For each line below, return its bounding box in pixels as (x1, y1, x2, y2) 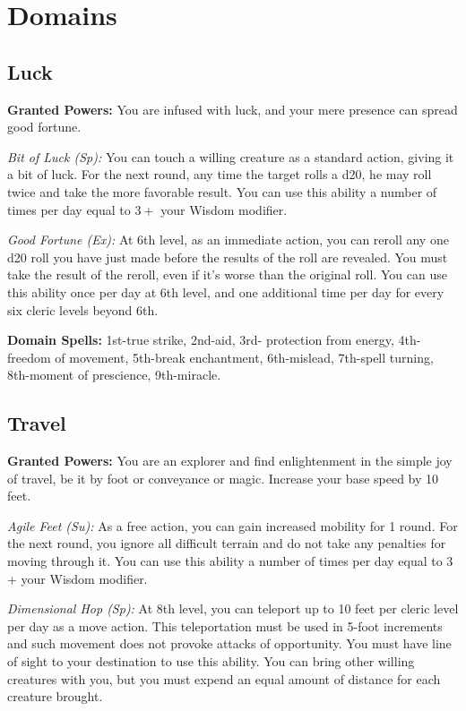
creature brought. (7, 687, 103, 706)
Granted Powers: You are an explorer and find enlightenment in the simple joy (7, 451, 453, 470)
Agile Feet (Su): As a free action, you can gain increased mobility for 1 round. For (7, 516, 458, 535)
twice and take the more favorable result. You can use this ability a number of (7, 182, 437, 201)
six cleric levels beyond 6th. (7, 300, 159, 319)
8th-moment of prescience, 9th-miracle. (7, 365, 221, 384)
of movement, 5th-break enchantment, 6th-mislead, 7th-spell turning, (55, 347, 434, 366)
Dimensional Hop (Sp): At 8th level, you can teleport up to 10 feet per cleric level (7, 599, 459, 618)
